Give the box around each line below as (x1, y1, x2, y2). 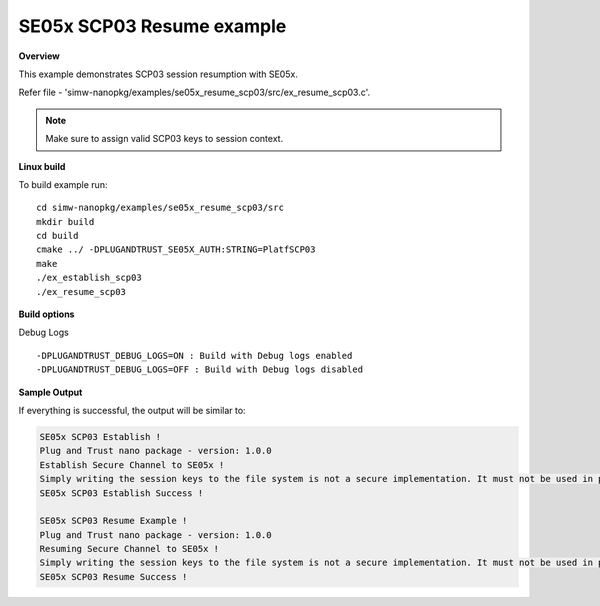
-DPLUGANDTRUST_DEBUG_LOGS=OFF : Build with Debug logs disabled (36, 364, 364, 375)
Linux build (18, 160, 66, 172)
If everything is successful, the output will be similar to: (18, 404, 246, 416)
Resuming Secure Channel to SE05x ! (39, 543, 220, 555)
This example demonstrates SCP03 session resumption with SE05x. (18, 68, 299, 80)
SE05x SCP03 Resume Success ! (39, 571, 188, 582)
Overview (18, 50, 60, 62)
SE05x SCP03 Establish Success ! (39, 487, 204, 499)
